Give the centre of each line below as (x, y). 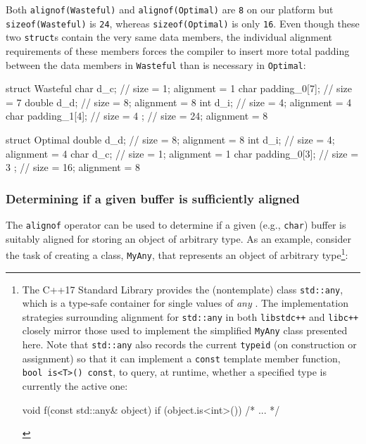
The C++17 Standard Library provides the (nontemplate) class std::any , (183, 289)
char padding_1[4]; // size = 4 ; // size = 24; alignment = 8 (137, 116)
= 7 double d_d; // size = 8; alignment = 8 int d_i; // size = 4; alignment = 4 (179, 102)
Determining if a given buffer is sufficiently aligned (153, 198)
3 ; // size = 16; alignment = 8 (73, 167)
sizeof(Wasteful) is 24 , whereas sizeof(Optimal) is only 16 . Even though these (183, 23)
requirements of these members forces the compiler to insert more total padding (178, 50)
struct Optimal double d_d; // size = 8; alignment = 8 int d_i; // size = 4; (170, 139)
